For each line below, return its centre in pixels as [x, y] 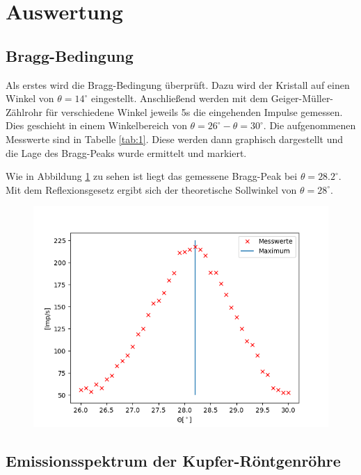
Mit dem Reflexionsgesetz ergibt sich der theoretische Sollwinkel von [151, 189]
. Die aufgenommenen [310, 125]
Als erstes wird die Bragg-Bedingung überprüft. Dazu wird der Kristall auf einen [178, 84]
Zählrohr [24, 111]
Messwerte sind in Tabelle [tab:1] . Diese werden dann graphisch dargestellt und [174, 139]
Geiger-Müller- [302, 98]
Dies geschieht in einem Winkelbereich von [96, 125]
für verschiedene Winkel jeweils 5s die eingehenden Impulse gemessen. [194, 111]
